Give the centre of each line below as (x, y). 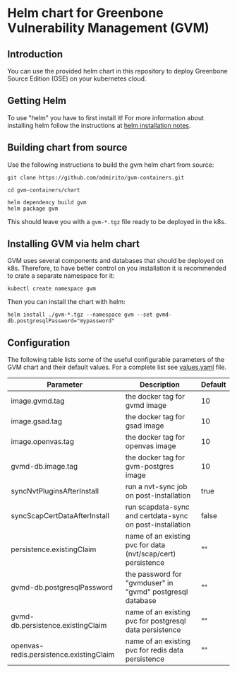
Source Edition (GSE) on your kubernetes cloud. (77, 78)
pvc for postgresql (156, 621)
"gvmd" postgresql (157, 592)
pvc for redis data (154, 650)
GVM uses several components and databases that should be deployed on (116, 261)
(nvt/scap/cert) (151, 554)
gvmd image (146, 406)
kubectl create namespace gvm (52, 289)
